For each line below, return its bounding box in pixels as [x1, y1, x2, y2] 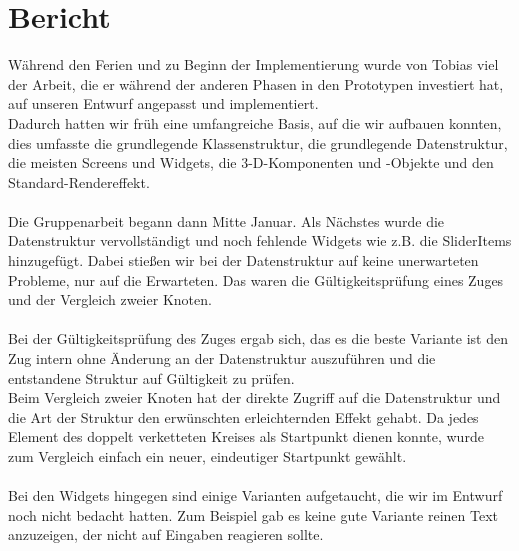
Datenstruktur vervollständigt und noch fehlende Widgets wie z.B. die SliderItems [8, 230, 512, 251]
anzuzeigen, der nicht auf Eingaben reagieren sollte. [8, 524, 324, 545]
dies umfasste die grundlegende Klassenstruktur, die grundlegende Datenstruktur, [8, 132, 508, 153]
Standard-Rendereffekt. [8, 171, 150, 192]
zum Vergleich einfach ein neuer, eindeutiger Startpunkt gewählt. [8, 446, 407, 466]
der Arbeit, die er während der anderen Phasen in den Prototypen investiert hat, [8, 73, 504, 94]
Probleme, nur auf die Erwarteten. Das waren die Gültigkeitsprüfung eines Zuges [8, 269, 504, 290]
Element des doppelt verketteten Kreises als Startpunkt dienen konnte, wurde [8, 426, 484, 447]
